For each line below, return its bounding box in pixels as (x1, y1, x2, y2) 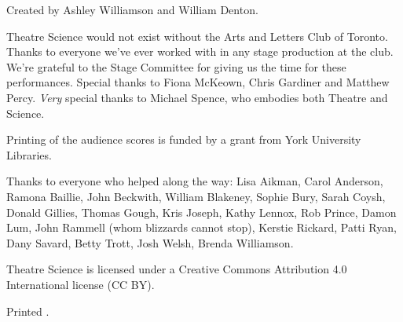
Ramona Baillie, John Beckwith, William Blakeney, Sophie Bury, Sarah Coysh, (6, 188, 386, 204)
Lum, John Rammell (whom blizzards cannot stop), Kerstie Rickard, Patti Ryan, (6, 219, 397, 236)
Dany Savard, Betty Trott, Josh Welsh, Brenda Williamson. (6, 234, 294, 251)
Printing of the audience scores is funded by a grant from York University (6, 131, 361, 148)
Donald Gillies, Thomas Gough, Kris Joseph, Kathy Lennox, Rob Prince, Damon (6, 203, 397, 220)
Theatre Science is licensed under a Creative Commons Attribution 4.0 (6, 261, 347, 277)
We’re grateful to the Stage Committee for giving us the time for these (6, 58, 346, 75)
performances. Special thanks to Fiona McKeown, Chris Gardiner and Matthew (6, 74, 390, 90)
